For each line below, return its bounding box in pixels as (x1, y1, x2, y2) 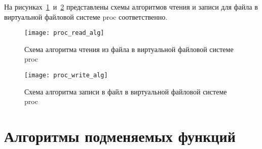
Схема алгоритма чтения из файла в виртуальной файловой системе (24, 43, 234, 54)
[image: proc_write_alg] (24, 72, 108, 79)
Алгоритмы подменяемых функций (4, 126, 236, 146)
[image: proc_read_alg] (24, 29, 104, 37)
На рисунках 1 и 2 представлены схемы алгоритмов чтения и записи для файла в (4, 2, 258, 12)
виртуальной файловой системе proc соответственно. (4, 11, 168, 22)
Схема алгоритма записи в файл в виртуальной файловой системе (24, 86, 227, 96)
